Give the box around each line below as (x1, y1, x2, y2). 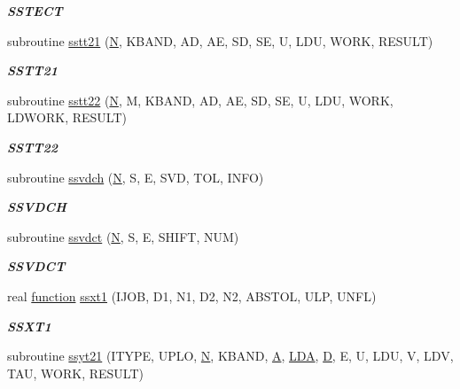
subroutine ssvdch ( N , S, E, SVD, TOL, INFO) (7, 167, 264, 186)
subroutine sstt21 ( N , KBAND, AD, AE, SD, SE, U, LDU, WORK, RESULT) (7, 31, 433, 50)
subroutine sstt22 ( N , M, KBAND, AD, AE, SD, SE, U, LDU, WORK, (7, 90, 394, 109)
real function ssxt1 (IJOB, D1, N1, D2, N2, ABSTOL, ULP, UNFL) (7, 286, 377, 305)
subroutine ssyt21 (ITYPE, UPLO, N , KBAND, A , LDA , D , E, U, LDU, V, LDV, (7, 346, 454, 365)
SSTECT (7, 2, 63, 19)
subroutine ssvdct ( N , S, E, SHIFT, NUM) (7, 227, 239, 245)
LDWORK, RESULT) (7, 108, 127, 127)
